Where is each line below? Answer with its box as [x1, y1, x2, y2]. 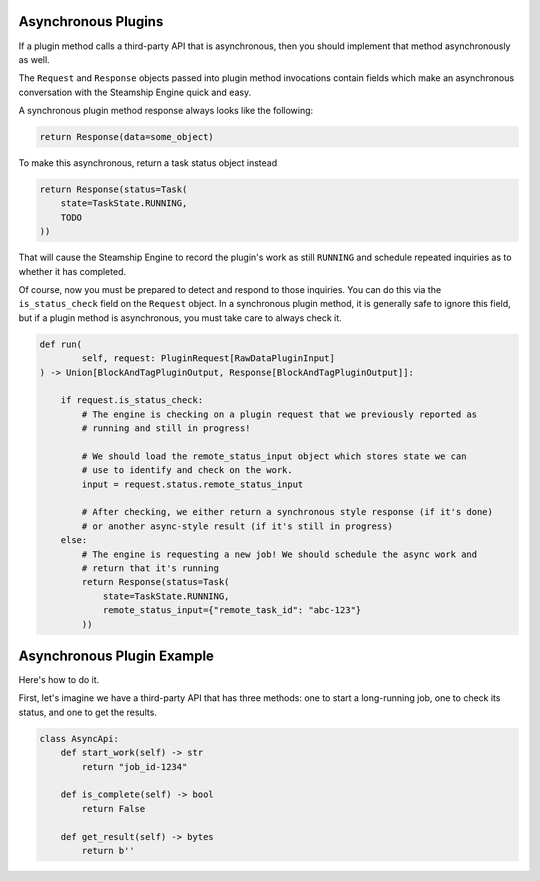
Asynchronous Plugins [18, 13, 164, 30]
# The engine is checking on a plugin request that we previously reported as [81, 408, 478, 420]
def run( [39, 338, 83, 350]
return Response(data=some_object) [39, 131, 214, 143]
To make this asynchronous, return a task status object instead [18, 157, 278, 169]
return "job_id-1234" [81, 761, 188, 772]
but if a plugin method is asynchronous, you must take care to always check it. [18, 311, 342, 324]
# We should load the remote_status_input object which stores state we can [81, 450, 467, 462]
